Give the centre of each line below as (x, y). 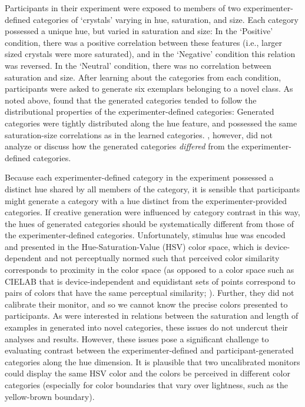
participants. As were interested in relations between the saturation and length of (152, 316)
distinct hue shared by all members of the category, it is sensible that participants (152, 189)
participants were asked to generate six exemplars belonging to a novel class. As (149, 89)
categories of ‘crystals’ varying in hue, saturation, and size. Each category (166, 19)
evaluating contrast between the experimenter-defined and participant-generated (149, 350)
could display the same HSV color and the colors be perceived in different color (147, 373)
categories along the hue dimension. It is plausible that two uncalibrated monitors (152, 361)
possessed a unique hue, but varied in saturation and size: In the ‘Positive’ (139, 31)
